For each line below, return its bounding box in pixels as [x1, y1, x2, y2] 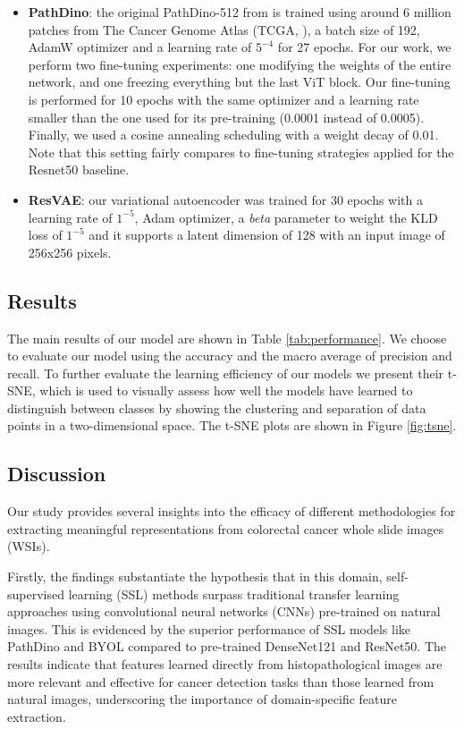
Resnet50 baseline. [28, 160, 130, 179]
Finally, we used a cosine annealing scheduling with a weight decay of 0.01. [28, 125, 439, 144]
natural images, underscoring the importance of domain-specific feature [7, 690, 398, 708]
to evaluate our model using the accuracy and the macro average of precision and [7, 346, 452, 365]
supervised [7, 584, 64, 603]
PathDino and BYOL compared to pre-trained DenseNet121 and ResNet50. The [7, 637, 447, 656]
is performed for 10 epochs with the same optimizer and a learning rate [28, 89, 419, 108]
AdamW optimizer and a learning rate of [28, 38, 252, 56]
